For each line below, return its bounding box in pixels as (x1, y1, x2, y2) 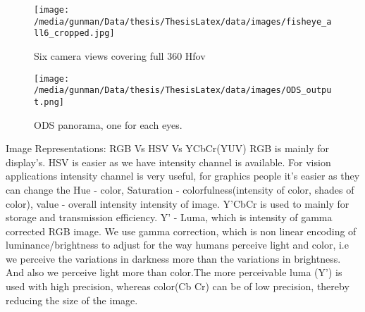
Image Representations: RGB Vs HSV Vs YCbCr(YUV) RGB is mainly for (6, 141, 329, 156)
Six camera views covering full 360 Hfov (34, 48, 206, 63)
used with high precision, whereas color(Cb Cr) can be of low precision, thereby (6, 279, 349, 294)
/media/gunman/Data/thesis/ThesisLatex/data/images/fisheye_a (34, 16, 332, 27)
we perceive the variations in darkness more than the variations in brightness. (6, 251, 341, 266)
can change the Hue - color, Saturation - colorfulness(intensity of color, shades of (6, 182, 354, 196)
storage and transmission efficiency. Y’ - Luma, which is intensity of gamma (6, 210, 333, 225)
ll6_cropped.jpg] (34, 28, 115, 39)
